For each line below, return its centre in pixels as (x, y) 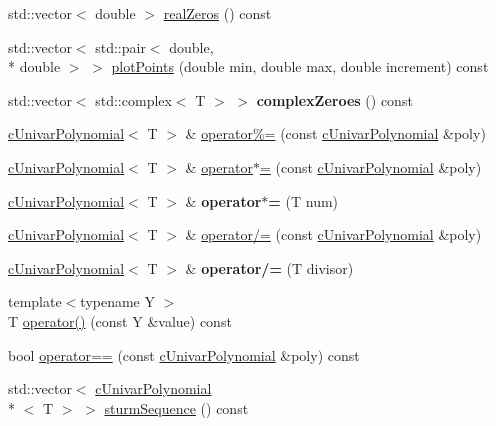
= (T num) (303, 200)
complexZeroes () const (334, 99)
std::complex (133, 99)
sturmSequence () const (176, 407)
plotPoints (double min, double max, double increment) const (300, 66)
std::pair (120, 46)
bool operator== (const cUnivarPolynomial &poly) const (184, 354)
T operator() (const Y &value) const (120, 320)
